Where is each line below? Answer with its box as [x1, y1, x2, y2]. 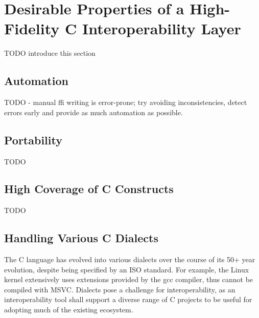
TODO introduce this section [4, 48, 96, 58]
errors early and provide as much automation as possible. [4, 107, 183, 117]
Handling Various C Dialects [4, 230, 158, 246]
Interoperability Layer [82, 18, 241, 39]
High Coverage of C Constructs [4, 181, 174, 197]
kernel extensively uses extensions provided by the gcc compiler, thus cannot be [4, 274, 253, 285]
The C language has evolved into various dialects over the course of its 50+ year [4, 254, 255, 265]
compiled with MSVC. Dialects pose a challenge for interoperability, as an [4, 284, 236, 294]
